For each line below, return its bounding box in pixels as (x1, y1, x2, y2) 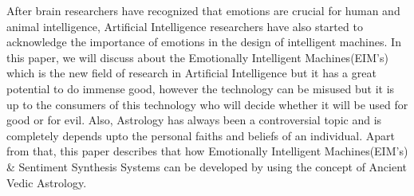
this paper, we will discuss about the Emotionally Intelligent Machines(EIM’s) (6, 49, 388, 65)
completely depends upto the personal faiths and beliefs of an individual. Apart (6, 127, 395, 143)
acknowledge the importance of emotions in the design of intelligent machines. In (6, 33, 401, 50)
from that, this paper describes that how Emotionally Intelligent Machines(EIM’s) (6, 143, 408, 159)
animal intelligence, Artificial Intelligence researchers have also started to (6, 18, 363, 34)
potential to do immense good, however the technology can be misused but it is (6, 80, 395, 96)
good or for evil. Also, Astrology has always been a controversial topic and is (6, 112, 382, 128)
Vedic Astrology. (6, 174, 87, 190)
